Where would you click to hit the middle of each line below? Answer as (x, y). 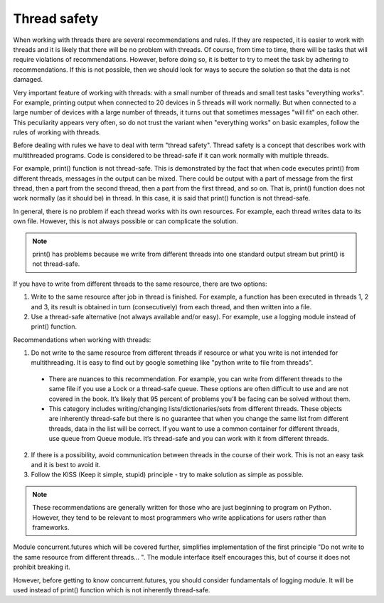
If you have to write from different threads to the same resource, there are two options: (140, 284)
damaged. (28, 80)
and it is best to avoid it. (66, 465)
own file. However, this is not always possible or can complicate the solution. (126, 221)
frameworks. (51, 527)
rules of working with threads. (57, 132)
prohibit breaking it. (42, 567)
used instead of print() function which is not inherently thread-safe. (112, 589)
